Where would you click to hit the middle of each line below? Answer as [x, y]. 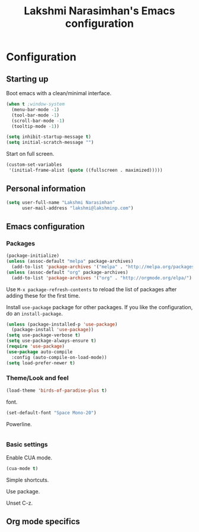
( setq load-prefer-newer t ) [41, 363]
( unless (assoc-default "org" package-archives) [67, 272]
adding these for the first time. [43, 295]
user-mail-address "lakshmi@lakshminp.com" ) [78, 208]
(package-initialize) [33, 256]
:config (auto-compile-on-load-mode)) [60, 357]
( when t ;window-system [36, 104]
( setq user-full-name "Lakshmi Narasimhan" [61, 202]
